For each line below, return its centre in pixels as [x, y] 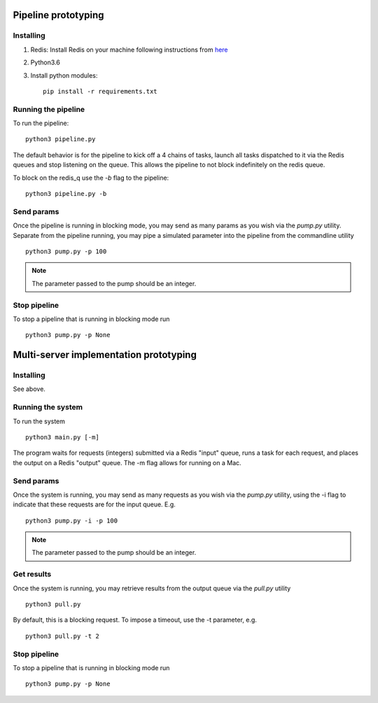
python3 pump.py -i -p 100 [72, 520]
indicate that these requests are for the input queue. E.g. [94, 504]
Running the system [48, 407]
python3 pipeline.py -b [66, 194]
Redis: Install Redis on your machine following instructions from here [129, 50]
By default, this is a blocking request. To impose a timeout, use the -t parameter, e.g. [135, 620]
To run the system [39, 421]
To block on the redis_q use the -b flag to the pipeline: [91, 178]
